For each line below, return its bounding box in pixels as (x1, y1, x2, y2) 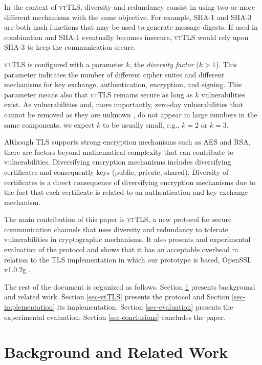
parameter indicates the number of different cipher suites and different (4, 69, 225, 79)
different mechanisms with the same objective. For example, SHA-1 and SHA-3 (4, 11, 252, 22)
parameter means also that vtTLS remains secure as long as (4, 89, 193, 99)
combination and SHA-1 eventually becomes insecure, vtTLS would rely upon (4, 31, 249, 42)
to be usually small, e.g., (102, 119, 180, 130)
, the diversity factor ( (129, 58, 199, 69)
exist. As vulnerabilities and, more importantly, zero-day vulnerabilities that (4, 99, 244, 110)
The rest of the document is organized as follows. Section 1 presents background (4, 281, 255, 292)
